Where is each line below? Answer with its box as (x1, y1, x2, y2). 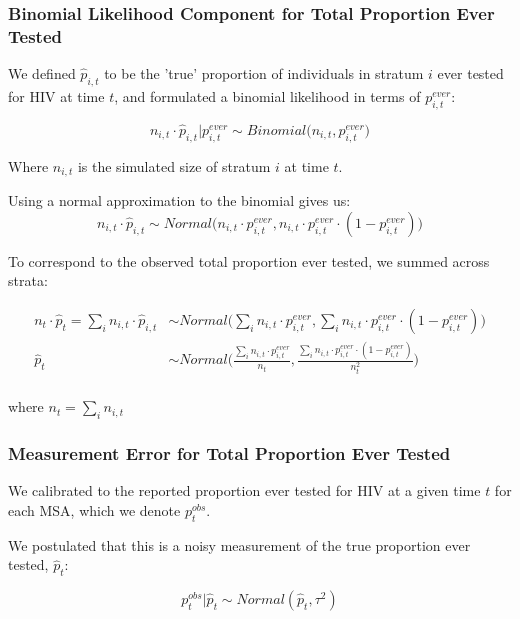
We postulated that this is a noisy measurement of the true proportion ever (8, 534, 471, 555)
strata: (8, 270, 48, 291)
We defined (8, 63, 76, 84)
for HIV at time (8, 85, 105, 106)
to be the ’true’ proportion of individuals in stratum (104, 63, 424, 84)
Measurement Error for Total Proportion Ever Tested (8, 440, 451, 465)
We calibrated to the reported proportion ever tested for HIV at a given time (8, 480, 481, 501)
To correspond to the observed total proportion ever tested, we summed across (8, 250, 490, 271)
